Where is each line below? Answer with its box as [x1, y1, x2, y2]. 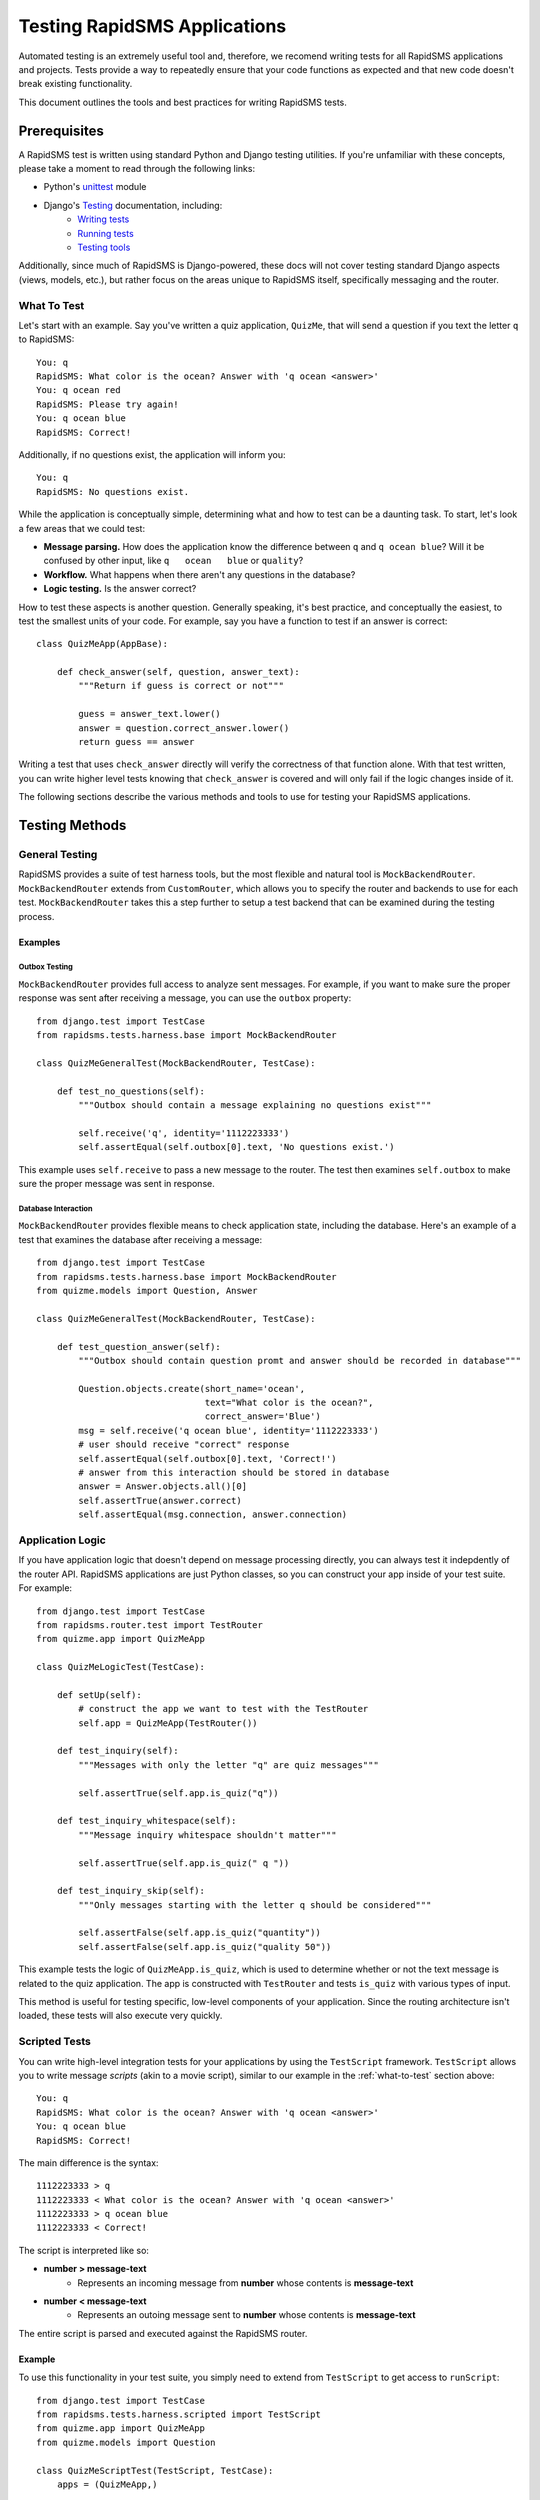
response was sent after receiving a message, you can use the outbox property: [18, 992, 352, 1004]
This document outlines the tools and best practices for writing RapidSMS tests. [18, 96, 347, 108]
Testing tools [77, 241, 131, 253]
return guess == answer [78, 736, 195, 748]
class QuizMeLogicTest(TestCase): [36, 1661, 205, 1673]
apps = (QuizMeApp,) [56, 2478, 158, 2490]
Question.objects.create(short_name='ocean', [78, 1383, 305, 1394]
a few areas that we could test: [18, 522, 145, 534]
